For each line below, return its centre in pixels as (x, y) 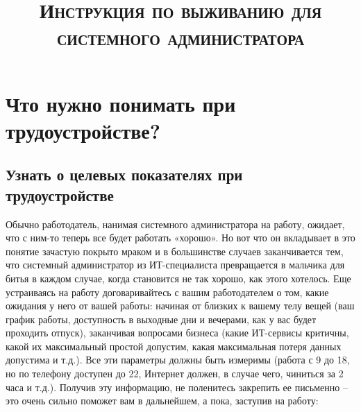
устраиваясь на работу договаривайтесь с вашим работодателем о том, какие (167, 292)
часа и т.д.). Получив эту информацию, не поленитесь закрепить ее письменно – (177, 387)
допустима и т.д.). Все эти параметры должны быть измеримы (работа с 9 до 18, (178, 360)
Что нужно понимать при (121, 103)
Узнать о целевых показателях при (124, 174)
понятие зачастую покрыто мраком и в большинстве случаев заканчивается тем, (175, 251)
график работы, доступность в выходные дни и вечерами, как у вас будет (161, 319)
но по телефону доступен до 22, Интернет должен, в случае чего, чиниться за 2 (175, 374)
